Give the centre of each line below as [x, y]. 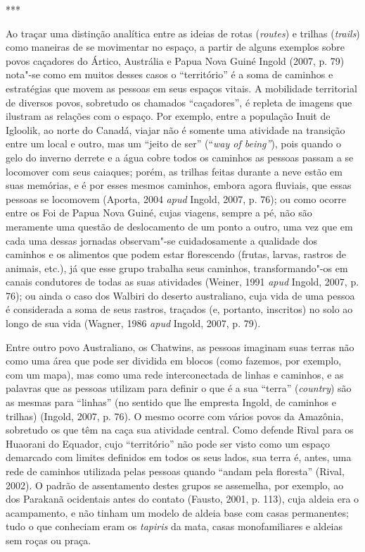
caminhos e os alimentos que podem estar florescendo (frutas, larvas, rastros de [176, 254]
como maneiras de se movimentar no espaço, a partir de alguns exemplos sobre [175, 47]
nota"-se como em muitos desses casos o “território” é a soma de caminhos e [169, 74]
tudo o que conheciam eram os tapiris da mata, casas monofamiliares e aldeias [174, 526]
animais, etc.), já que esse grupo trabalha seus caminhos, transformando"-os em [177, 268]
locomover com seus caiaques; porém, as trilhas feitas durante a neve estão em [174, 171]
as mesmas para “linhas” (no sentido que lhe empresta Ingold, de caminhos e [171, 402]
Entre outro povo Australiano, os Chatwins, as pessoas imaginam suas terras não [180, 346]
